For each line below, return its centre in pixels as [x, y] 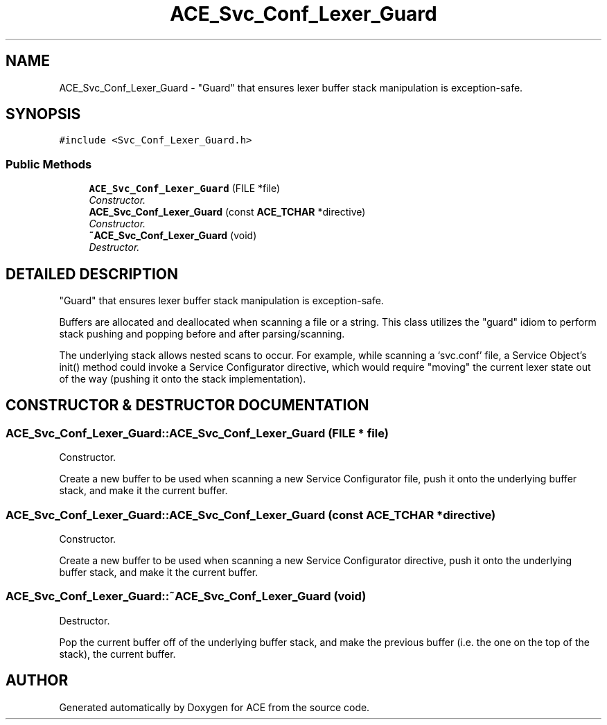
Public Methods [49, 164]
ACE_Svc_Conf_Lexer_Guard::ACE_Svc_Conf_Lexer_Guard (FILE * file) [197, 433]
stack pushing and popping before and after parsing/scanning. [202, 334]
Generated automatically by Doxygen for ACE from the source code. [214, 707]
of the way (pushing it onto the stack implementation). [183, 379]
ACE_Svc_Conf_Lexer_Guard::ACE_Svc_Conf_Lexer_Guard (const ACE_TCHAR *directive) [251, 515]
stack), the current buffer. [117, 654]
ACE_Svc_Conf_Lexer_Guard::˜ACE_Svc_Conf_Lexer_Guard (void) [186, 596]
